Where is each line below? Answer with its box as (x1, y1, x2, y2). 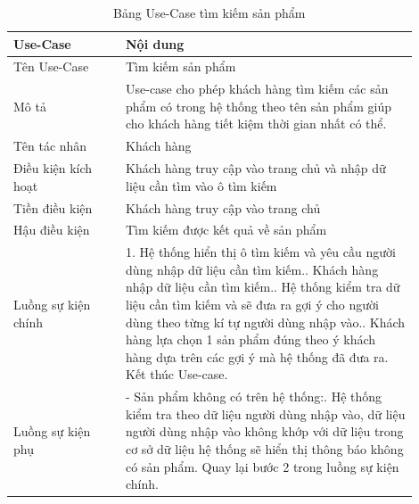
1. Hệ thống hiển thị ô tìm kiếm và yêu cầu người (125, 243, 396, 261)
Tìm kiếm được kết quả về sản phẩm (125, 220, 327, 239)
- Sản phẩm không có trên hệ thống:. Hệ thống (125, 387, 382, 406)
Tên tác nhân (13, 136, 87, 155)
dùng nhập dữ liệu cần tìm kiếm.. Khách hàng (125, 260, 379, 278)
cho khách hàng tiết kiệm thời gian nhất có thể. (125, 114, 387, 133)
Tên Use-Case (13, 57, 89, 76)
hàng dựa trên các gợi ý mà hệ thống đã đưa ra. (125, 347, 389, 366)
